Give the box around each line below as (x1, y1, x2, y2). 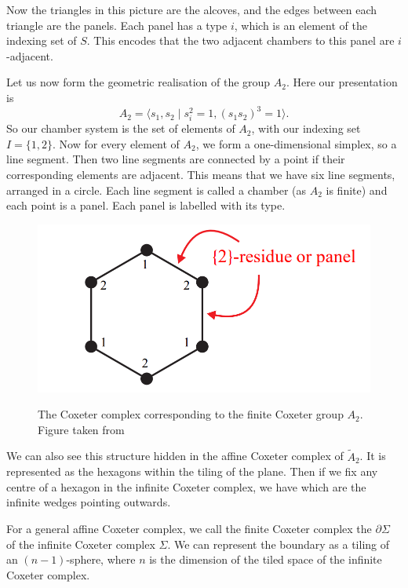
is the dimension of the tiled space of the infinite (149, 551, 382, 568)
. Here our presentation (286, 74, 398, 90)
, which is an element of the (234, 16, 367, 33)
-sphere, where (66, 551, 136, 568)
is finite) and (326, 181, 388, 198)
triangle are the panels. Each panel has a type (6, 16, 228, 33)
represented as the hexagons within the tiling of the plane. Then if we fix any (6, 463, 378, 480)
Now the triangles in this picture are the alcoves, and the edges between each (6, 2, 377, 17)
